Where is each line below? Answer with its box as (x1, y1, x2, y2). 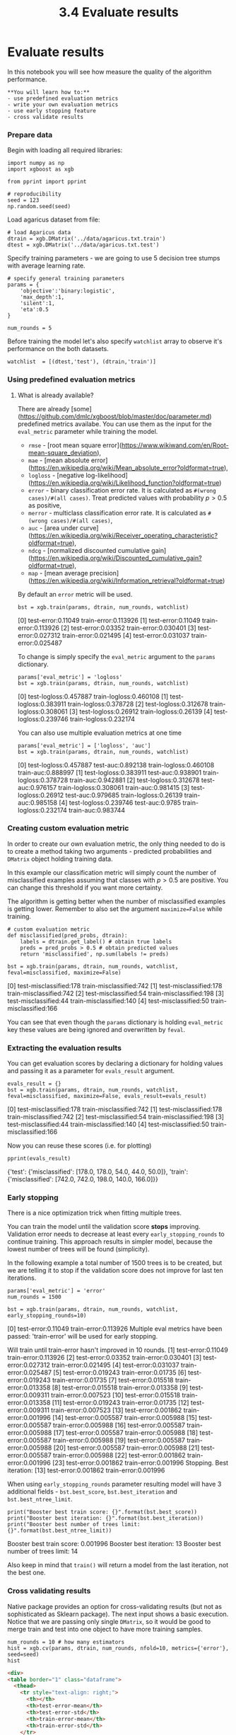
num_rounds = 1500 (7, 1293, 61, 1301)
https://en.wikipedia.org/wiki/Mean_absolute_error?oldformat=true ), (30, 463, 228, 471)
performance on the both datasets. (7, 345, 110, 353)
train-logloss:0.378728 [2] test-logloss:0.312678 (67, 699, 208, 708)
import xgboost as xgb (7, 166, 74, 173)
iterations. (7, 1273, 37, 1282)
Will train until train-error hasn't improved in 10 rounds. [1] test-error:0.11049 (7, 1346, 228, 1354)
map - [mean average (28, 568, 88, 577)
